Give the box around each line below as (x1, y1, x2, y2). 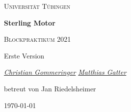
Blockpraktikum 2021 (4, 34, 71, 44)
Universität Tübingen (4, 1, 71, 11)
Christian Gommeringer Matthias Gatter (4, 67, 127, 77)
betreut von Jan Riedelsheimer (4, 83, 96, 93)
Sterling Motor (4, 17, 55, 28)
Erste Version (4, 50, 45, 60)
